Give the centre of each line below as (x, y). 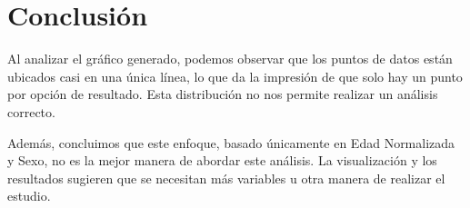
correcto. (31, 111)
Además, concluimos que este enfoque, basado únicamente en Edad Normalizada (231, 142)
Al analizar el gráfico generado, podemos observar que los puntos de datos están (230, 59)
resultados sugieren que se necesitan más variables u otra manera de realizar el (226, 178)
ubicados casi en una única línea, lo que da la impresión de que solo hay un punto (235, 76)
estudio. (29, 196)
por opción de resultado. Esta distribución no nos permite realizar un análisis (223, 94)
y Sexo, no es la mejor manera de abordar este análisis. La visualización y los (222, 160)
